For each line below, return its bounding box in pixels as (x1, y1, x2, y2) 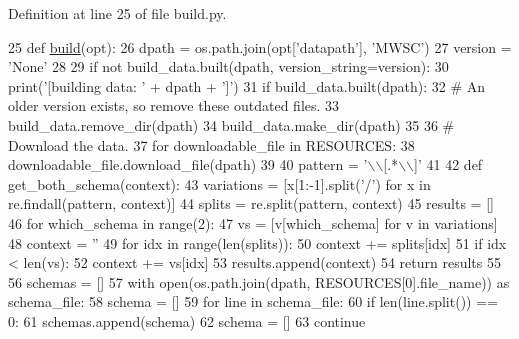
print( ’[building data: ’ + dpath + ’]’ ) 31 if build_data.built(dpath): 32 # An (8, 75, 486, 96)
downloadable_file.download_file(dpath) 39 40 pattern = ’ (8, 154, 368, 175)
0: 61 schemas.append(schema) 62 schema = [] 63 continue (8, 310, 366, 331)
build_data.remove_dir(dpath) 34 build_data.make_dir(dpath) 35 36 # (8, 114, 455, 135)
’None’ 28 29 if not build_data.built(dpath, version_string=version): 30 (8, 56, 449, 77)
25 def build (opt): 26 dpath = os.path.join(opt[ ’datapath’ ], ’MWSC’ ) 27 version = (8, 36, 512, 57)
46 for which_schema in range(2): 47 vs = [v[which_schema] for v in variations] (8, 212, 498, 233)
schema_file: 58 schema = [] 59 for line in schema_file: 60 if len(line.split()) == (8, 291, 498, 312)
